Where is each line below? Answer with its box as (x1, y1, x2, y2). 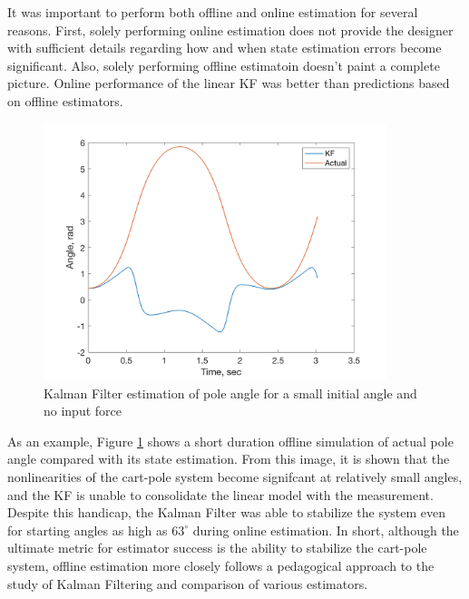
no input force (44, 401, 122, 420)
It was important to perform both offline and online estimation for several (7, 3, 418, 21)
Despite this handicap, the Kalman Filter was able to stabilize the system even (7, 503, 446, 522)
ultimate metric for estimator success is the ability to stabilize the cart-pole (7, 538, 427, 557)
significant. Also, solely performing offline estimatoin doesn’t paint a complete (7, 55, 440, 74)
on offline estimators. (7, 91, 123, 110)
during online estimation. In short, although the (192, 520, 459, 539)
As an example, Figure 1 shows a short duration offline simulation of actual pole (7, 431, 454, 450)
